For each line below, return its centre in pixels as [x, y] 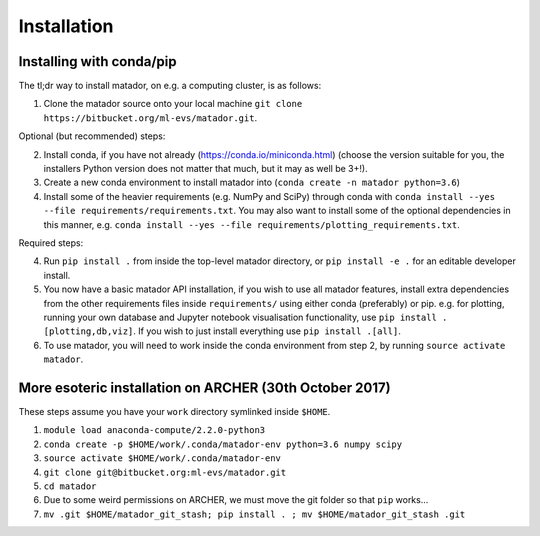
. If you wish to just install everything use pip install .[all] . [267, 331]
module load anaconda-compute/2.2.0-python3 [154, 430]
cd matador [70, 486]
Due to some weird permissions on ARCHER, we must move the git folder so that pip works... [236, 500]
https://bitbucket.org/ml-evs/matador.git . [150, 117]
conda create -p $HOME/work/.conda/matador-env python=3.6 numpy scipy [223, 444]
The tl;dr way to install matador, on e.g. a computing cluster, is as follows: [170, 86]
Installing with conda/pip [97, 61]
